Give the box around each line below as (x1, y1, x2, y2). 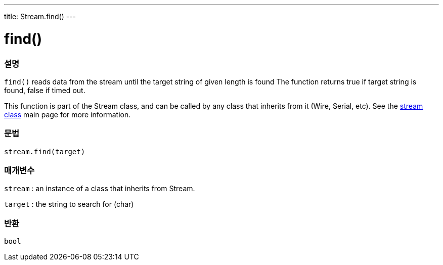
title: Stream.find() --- (4, 12, 76, 21)
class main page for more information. (4, 110, 131, 119)
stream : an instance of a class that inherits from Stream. (4, 184, 195, 193)
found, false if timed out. (4, 85, 85, 95)
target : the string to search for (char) (4, 200, 134, 209)
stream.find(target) (4, 147, 85, 156)
